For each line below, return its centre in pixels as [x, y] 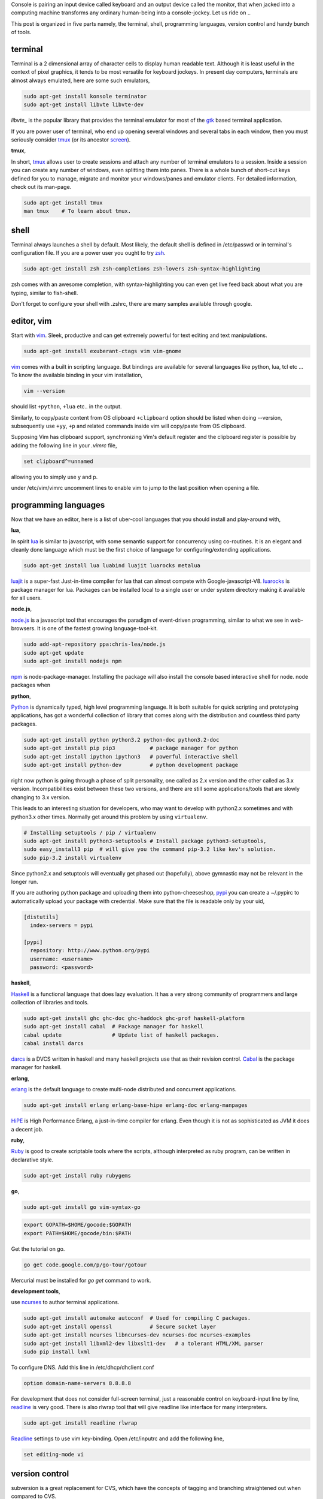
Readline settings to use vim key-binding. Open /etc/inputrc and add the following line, [118, 1438]
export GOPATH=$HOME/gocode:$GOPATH [77, 1225]
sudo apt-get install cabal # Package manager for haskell [114, 1027]
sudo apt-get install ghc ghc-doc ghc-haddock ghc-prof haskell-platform [134, 1018]
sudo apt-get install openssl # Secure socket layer [120, 1326]
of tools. [21, 32]
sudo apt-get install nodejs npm [73, 661]
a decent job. [27, 1129]
